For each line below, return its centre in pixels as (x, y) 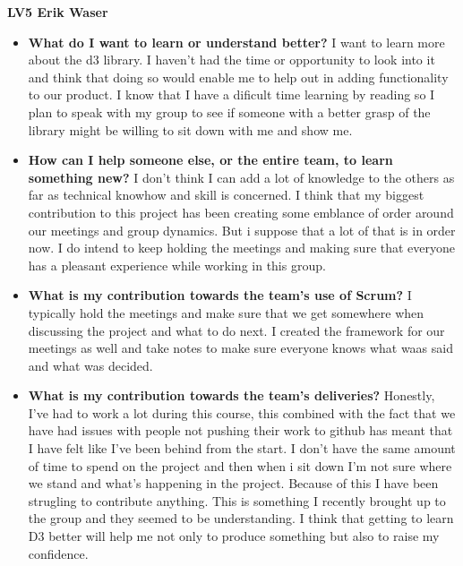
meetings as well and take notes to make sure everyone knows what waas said (240, 348)
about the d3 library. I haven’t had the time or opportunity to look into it (231, 60)
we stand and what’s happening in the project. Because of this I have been (233, 483)
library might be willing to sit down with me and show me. (190, 129)
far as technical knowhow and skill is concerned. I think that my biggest (226, 195)
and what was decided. (90, 365)
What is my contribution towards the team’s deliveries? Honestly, (231, 395)
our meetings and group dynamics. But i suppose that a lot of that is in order (242, 230)
